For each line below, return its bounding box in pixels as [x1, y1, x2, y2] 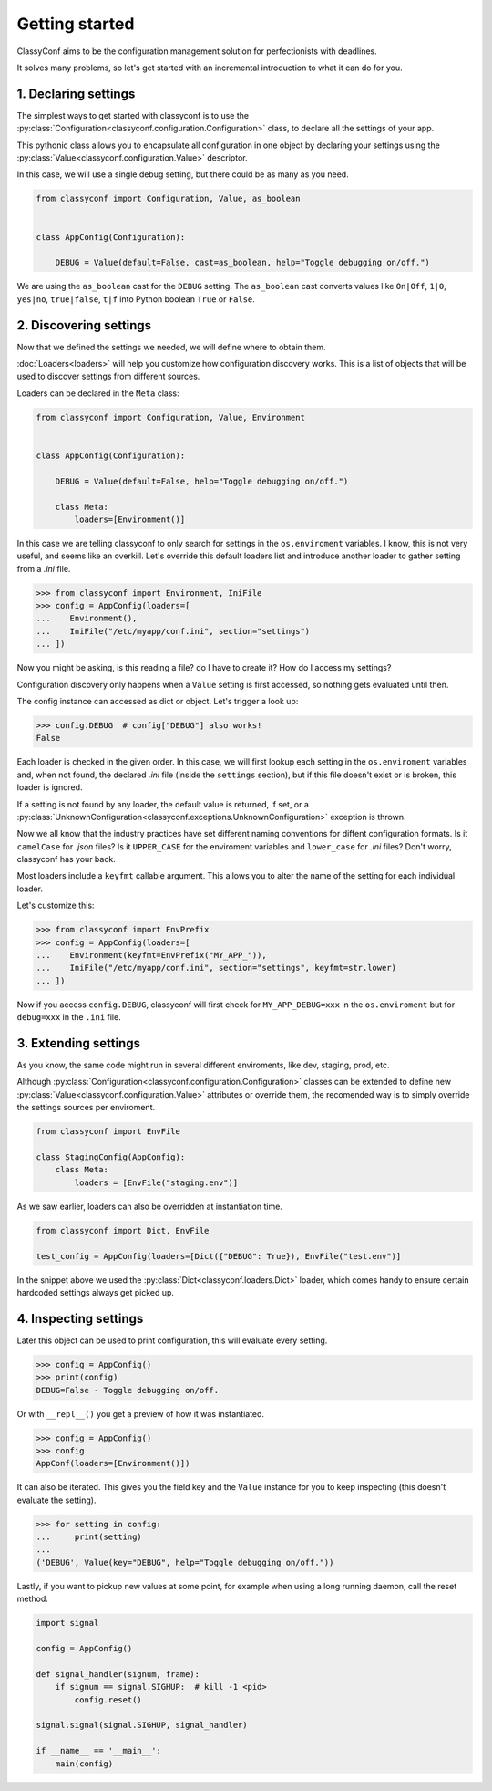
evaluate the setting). [16, 1494, 97, 1505]
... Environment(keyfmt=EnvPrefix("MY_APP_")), [36, 950, 268, 961]
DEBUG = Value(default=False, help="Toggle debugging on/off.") [55, 475, 349, 486]
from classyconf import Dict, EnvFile [36, 1225, 210, 1235]
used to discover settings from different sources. [16, 370, 200, 382]
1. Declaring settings [16, 86, 136, 101]
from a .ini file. [16, 563, 71, 574]
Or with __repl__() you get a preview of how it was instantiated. [16, 1408, 264, 1419]
